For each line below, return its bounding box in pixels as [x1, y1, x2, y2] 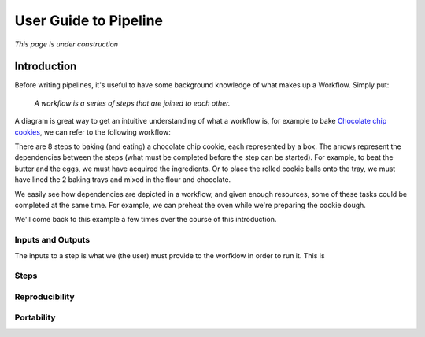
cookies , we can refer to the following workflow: [14, 127, 171, 137]
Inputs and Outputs [14, 235, 91, 246]
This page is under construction [14, 39, 118, 49]
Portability [14, 312, 56, 323]
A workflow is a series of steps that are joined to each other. [34, 98, 231, 108]
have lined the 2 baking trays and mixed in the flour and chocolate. [14, 175, 231, 184]
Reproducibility [14, 291, 75, 302]
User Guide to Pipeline [14, 12, 164, 29]
